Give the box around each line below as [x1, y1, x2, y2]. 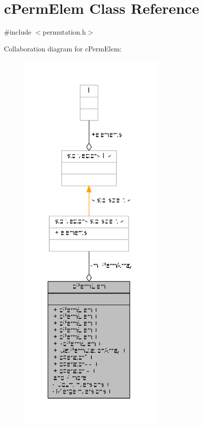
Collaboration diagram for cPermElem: [4, 43, 122, 53]
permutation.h [42, 27, 86, 37]
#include [4, 27, 32, 37]
